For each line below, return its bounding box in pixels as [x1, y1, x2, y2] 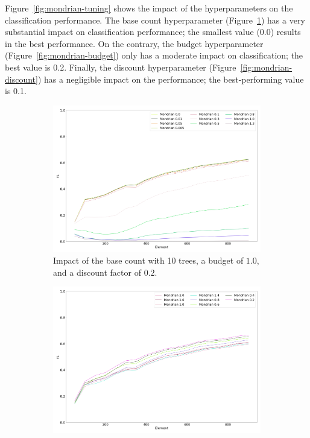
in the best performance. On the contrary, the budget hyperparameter [5, 37, 264, 49]
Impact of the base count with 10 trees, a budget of [53, 254, 244, 267]
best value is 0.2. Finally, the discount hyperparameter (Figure [5, 60, 236, 73]
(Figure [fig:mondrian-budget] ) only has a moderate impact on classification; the [5, 49, 303, 62]
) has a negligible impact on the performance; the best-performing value [37, 72, 304, 85]
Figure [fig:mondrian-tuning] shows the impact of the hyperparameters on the [5, 2, 293, 14]
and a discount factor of [53, 265, 141, 278]
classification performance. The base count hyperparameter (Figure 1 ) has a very [5, 13, 305, 26]
